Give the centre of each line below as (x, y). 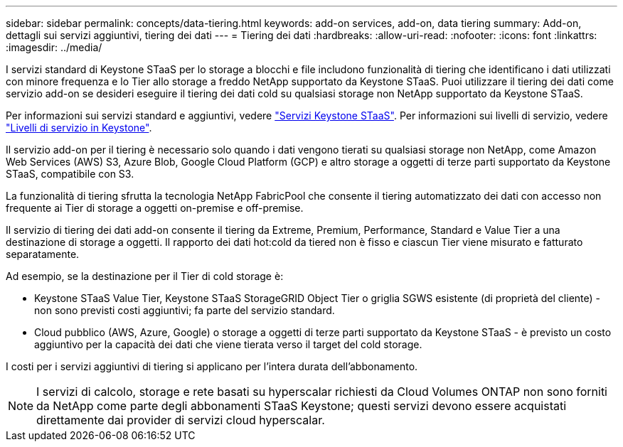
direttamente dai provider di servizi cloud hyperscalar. (181, 420)
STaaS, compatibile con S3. (70, 174)
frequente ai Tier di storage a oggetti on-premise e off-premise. (155, 208)
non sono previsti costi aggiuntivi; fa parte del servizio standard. (185, 310)
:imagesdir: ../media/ (54, 47)
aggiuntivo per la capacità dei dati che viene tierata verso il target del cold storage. (228, 344)
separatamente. (43, 254)
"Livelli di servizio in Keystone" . (79, 128)
